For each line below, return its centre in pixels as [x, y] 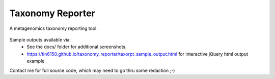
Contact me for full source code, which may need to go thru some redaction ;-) [92, 70]
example [36, 61]
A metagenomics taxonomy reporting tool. [53, 28]
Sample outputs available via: [40, 39]
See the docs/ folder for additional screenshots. [77, 47]
